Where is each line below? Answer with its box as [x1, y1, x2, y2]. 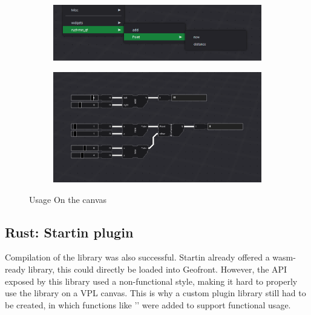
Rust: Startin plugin [5, 222, 134, 241]
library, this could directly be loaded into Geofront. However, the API [28, 263, 287, 275]
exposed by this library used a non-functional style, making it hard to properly [5, 274, 298, 287]
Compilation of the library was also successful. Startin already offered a [5, 251, 270, 264]
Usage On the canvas [29, 193, 107, 205]
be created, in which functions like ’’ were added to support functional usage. [5, 298, 291, 311]
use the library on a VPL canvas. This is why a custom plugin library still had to [5, 287, 306, 299]
